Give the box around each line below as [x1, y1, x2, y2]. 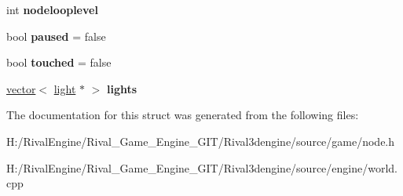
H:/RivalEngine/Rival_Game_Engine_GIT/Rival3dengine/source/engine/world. [6, 159, 398, 176]
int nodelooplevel [6, 2, 98, 17]
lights [107, 80, 137, 96]
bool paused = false [6, 27, 106, 44]
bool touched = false [6, 54, 112, 71]
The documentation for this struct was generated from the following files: [6, 107, 359, 123]
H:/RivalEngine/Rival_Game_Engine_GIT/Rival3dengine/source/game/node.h [6, 132, 395, 149]
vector [6, 80, 36, 96]
